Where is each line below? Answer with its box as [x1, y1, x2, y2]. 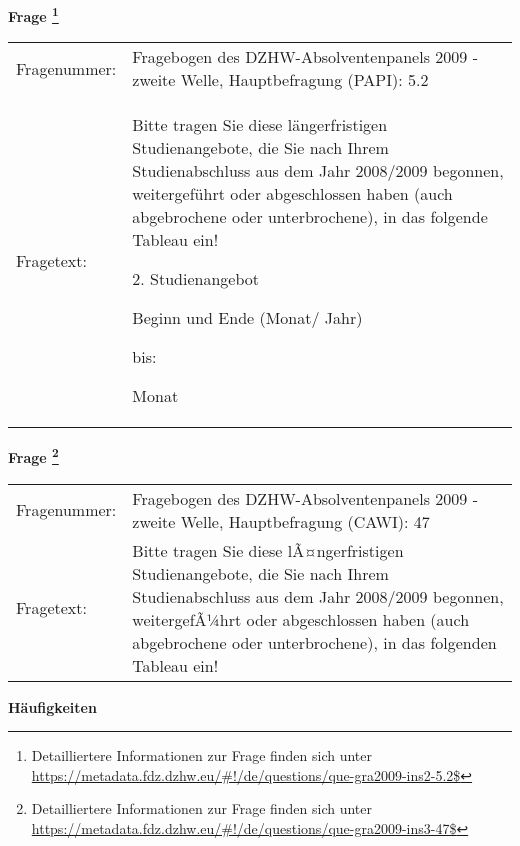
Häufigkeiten [8, 696, 97, 717]
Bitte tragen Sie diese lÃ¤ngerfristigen [132, 538, 404, 562]
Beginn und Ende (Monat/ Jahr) [132, 306, 363, 330]
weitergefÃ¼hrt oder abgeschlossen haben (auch [132, 607, 470, 631]
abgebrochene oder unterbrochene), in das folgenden [132, 630, 497, 654]
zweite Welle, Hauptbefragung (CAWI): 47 [132, 509, 430, 533]
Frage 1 [8, 3, 59, 26]
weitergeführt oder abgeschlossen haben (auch [132, 182, 453, 206]
